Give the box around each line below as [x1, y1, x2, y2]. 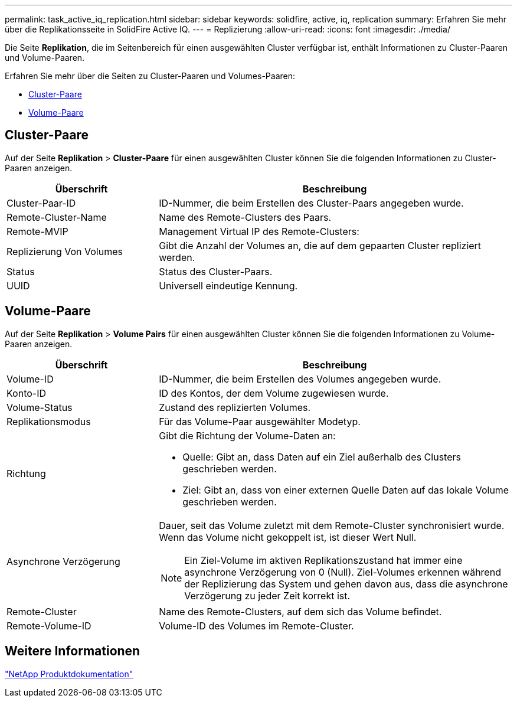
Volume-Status [6, 401, 73, 413]
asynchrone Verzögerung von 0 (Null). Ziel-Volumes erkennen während [184, 566, 501, 578]
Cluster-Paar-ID [6, 197, 76, 209]
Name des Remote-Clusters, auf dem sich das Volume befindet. [159, 605, 442, 618]
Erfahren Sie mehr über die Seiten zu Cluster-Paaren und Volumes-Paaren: [5, 71, 295, 81]
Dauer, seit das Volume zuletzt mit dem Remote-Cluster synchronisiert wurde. [159, 519, 505, 531]
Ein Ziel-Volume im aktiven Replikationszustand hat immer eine [184, 554, 463, 566]
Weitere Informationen [5, 644, 140, 659]
